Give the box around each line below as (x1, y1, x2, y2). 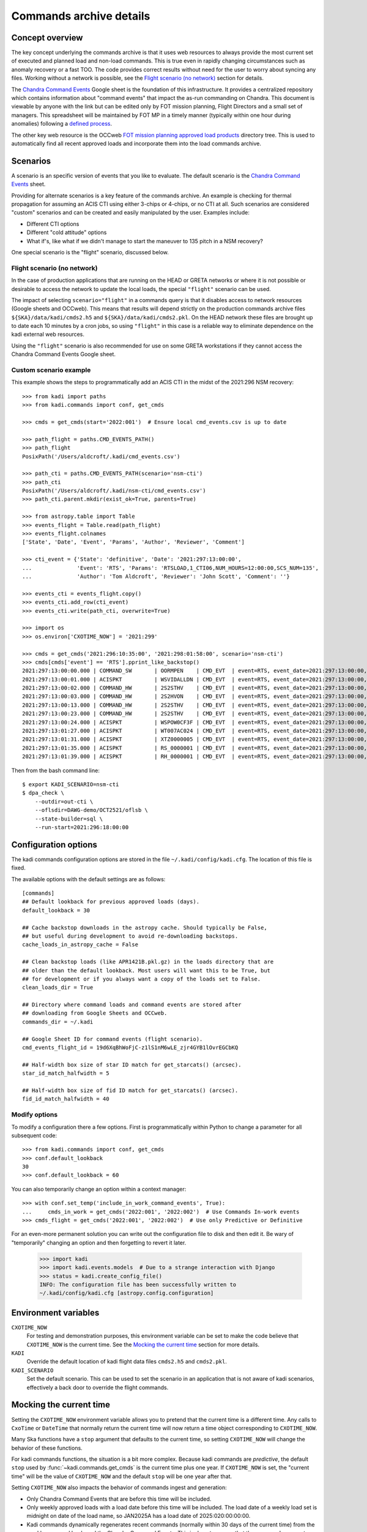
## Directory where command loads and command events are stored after (22, 1001, 242, 1008)
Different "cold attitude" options (26, 229, 107, 236)
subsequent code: (11, 1131, 57, 1139)
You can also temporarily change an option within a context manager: (11, 1185, 187, 1193)
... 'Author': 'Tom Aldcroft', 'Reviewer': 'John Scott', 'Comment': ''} (22, 573, 290, 580)
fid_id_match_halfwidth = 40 (22, 1096, 109, 1102)
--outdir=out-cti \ (34, 798, 94, 805)
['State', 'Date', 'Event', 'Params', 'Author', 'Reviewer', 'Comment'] (22, 539, 245, 545)
